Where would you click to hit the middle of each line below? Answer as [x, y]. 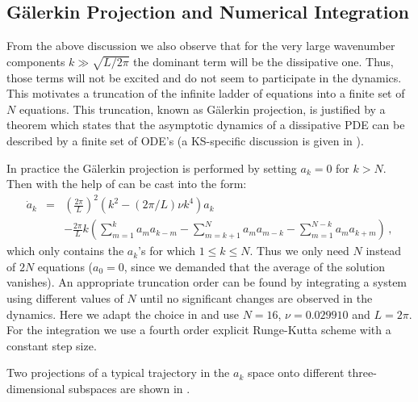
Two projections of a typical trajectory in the [118, 373]
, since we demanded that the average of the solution [255, 266]
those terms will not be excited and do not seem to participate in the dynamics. [204, 77]
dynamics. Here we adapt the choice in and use [123, 314]
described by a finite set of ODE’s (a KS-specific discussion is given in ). [185, 140]
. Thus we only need [299, 251]
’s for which [167, 251]
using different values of [65, 298]
